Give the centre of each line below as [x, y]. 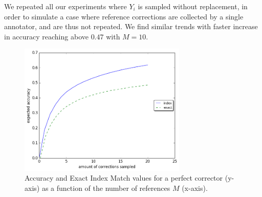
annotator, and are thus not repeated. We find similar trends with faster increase [131, 26]
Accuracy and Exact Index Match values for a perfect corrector [124, 178]
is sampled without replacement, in [193, 6]
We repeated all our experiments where [65, 6]
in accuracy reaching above [46, 36]
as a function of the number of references [106, 188]
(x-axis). [195, 188]
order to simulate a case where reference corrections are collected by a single [124, 16]
